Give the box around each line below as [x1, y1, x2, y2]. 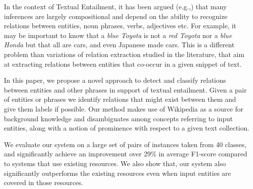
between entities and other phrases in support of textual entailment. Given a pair [4, 84, 247, 94]
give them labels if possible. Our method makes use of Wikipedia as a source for [4, 103, 244, 113]
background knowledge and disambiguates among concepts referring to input [4, 113, 233, 123]
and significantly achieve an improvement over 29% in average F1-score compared [4, 149, 248, 159]
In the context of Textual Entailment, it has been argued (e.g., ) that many [4, 1, 227, 11]
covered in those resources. [4, 177, 83, 188]
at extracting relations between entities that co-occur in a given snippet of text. [4, 58, 242, 69]
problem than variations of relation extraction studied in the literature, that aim [4, 49, 245, 59]
